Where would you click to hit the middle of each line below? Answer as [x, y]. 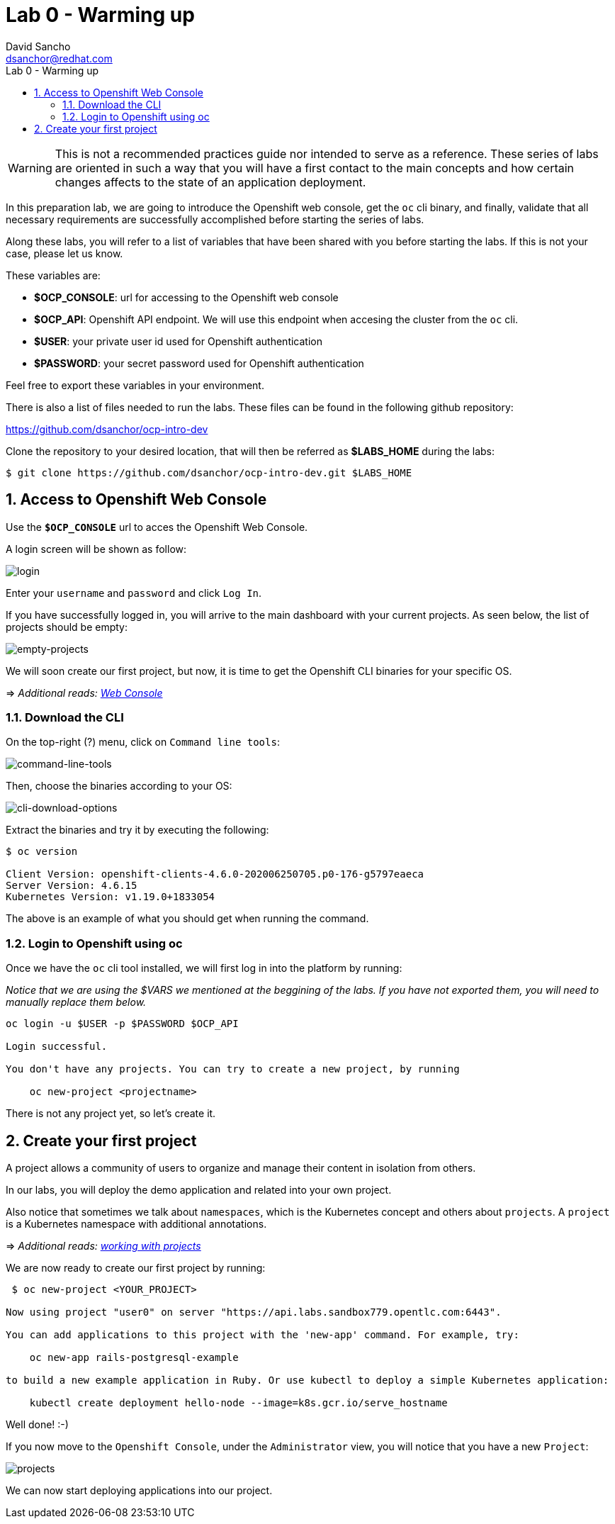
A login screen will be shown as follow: [96, 549]
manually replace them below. [76, 1002]
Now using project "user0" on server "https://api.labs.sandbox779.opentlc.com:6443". [254, 1312]
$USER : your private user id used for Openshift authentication [178, 341]
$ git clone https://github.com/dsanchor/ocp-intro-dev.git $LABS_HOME [209, 472]
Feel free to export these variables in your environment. [135, 385]
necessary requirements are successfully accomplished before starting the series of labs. [215, 219]
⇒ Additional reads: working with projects [103, 1245]
